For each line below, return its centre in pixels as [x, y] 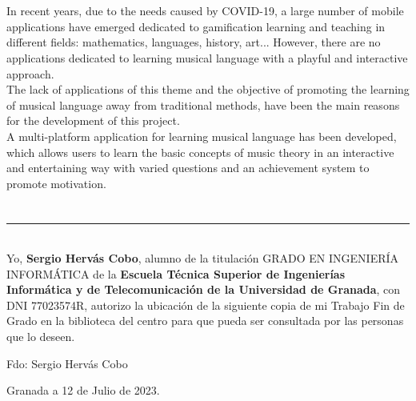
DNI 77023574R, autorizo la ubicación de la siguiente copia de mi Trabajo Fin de [206, 305]
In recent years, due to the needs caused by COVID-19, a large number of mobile [205, 11]
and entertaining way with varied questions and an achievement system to [188, 168]
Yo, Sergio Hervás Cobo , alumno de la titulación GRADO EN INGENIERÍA [203, 258]
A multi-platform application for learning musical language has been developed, [202, 136]
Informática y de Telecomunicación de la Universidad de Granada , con [204, 289]
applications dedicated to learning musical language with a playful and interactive [207, 57]
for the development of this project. [93, 120]
